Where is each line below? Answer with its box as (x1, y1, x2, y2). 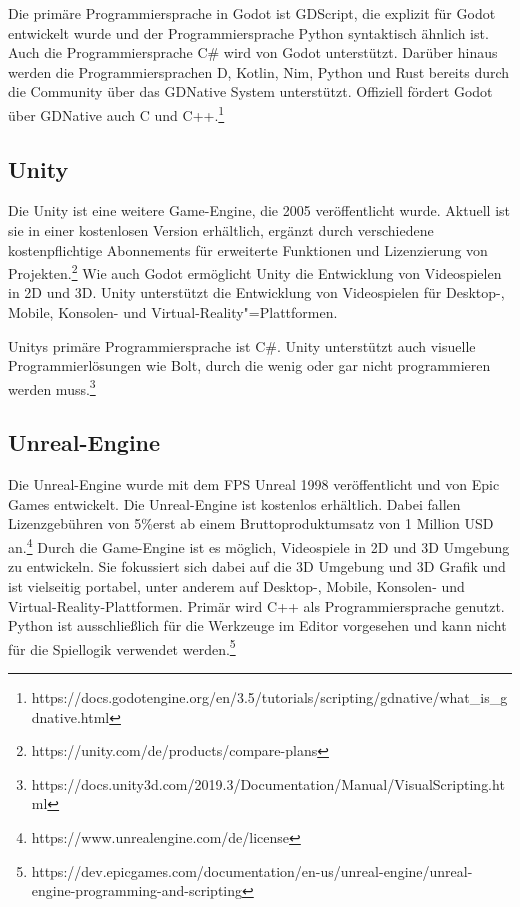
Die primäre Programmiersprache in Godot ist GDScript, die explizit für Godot (8, 3, 496, 23)
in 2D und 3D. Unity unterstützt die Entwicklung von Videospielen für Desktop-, (8, 282, 505, 303)
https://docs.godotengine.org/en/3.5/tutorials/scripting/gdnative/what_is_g (31, 686, 508, 707)
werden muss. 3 (8, 375, 96, 399)
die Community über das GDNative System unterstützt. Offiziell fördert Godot (8, 81, 493, 102)
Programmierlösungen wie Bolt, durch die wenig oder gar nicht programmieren (8, 355, 491, 376)
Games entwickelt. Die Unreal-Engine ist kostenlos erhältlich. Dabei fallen (8, 493, 461, 514)
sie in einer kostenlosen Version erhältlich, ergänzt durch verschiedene (8, 220, 434, 241)
